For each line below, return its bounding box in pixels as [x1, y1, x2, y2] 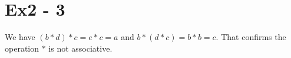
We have [5, 31, 35, 43]
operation [5, 42, 39, 54]
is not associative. [48, 42, 113, 54]
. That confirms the [216, 31, 286, 43]
